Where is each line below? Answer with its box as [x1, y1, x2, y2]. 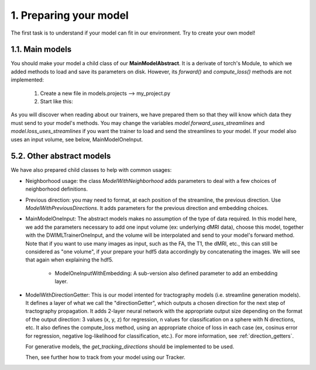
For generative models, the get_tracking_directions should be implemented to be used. [25, 343, 235, 350]
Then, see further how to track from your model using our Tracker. [25, 354, 186, 361]
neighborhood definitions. [25, 185, 88, 193]
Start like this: [40, 98, 73, 105]
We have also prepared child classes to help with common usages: [11, 167, 172, 174]
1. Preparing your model [11, 9, 129, 22]
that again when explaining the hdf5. [25, 256, 114, 263]
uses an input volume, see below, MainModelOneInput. [11, 135, 143, 143]
